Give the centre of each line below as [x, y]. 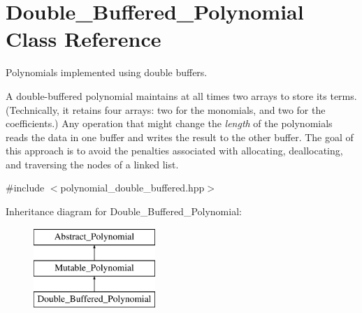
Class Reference [84, 39]
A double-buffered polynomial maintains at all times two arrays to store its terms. [181, 95]
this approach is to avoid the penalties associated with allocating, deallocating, [174, 151]
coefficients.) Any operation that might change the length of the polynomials [169, 123]
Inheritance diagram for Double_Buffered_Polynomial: [124, 211]
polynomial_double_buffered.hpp [132, 188]
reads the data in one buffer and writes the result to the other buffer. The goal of [180, 137]
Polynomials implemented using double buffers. [107, 72]
